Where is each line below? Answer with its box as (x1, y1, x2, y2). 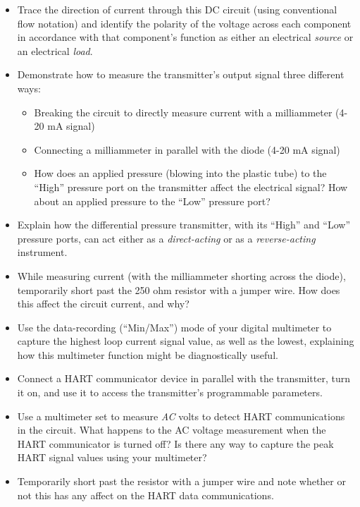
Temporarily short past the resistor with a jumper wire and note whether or (17, 474, 346, 489)
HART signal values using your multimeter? (17, 450, 207, 465)
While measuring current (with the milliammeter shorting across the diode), (17, 268, 346, 283)
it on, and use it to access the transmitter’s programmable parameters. (17, 385, 323, 400)
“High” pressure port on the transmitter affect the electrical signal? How (34, 179, 348, 194)
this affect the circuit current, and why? (17, 296, 190, 311)
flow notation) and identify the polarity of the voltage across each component (17, 16, 352, 30)
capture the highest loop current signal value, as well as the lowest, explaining (17, 334, 354, 348)
